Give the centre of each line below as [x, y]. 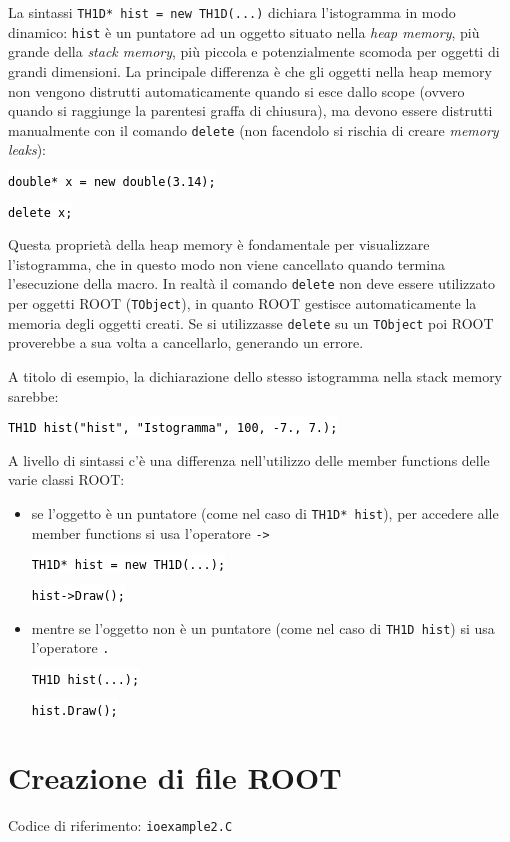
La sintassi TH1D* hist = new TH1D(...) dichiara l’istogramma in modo [232, 12]
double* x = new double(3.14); [112, 181]
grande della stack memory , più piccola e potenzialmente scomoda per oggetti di [254, 51]
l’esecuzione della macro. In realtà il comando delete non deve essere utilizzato [251, 283]
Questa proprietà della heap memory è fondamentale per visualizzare [219, 244]
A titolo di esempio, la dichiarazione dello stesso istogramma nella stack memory [255, 376]
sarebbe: [33, 395]
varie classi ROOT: [66, 479]
